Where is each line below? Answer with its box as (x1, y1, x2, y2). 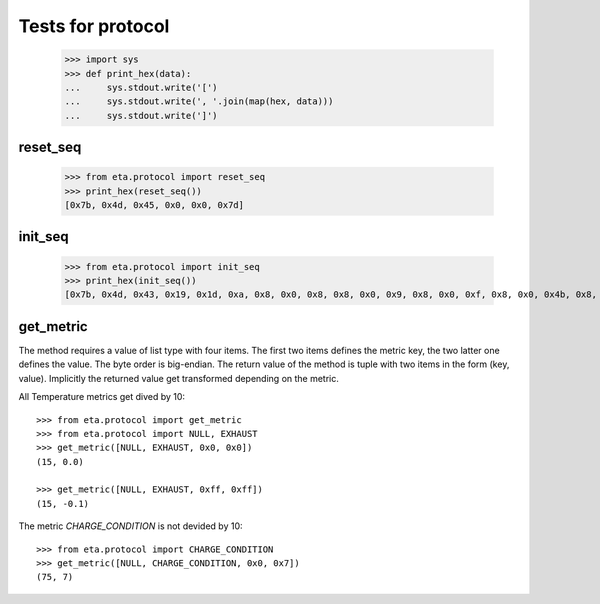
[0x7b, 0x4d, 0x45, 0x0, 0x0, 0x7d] (64, 200, 245, 211)
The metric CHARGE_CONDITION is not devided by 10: (18, 520, 244, 532)
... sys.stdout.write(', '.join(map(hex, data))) (64, 96, 334, 107)
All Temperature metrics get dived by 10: (18, 391, 185, 403)
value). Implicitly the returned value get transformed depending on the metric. (18, 372, 340, 384)
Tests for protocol (18, 15, 170, 37)
